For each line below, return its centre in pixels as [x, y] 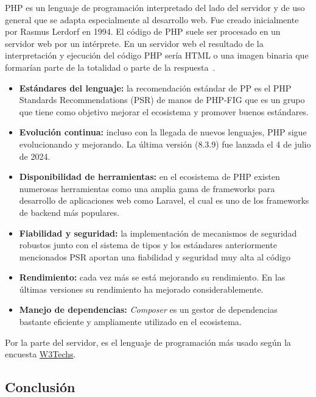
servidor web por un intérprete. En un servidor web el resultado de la [134, 43]
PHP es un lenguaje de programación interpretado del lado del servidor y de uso [155, 7]
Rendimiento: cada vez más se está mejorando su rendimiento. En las [152, 277]
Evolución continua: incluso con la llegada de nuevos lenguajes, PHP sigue [163, 132]
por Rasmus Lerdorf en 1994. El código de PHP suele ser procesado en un [143, 31]
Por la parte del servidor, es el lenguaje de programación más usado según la [148, 342]
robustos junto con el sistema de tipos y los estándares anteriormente [148, 245]
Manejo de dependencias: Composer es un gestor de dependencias [148, 309]
